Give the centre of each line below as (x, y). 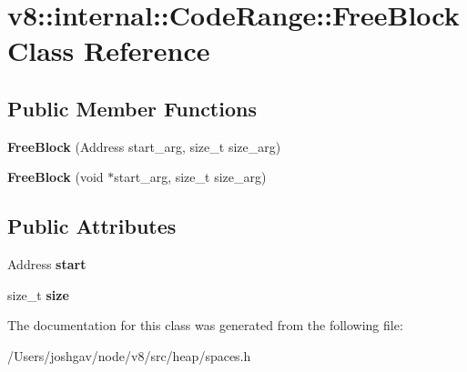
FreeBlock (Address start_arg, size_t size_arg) (144, 146)
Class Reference (109, 50)
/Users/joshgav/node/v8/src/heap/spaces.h (129, 355)
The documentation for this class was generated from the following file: (205, 325)
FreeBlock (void (56, 177)
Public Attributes (92, 226)
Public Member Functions (132, 108)
